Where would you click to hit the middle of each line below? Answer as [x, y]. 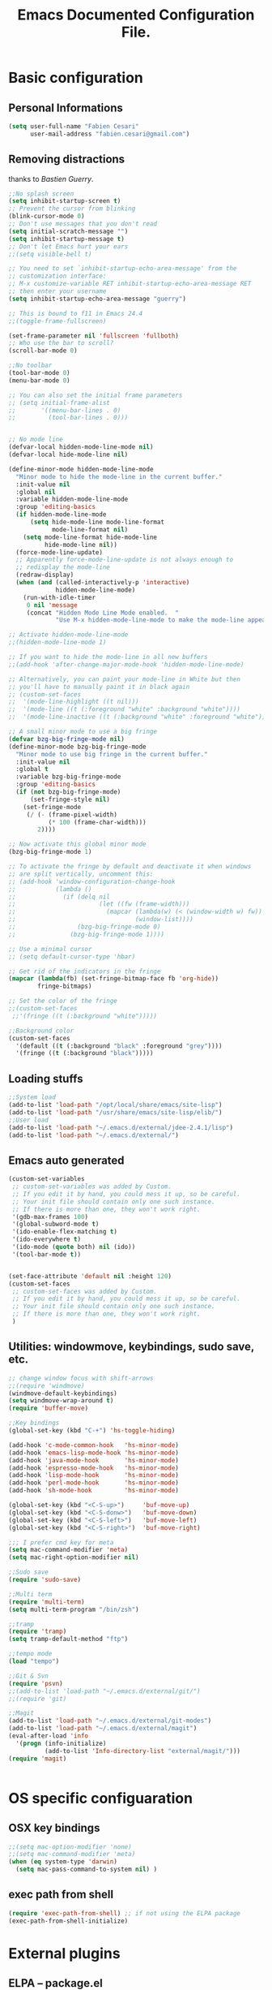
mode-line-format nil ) [90, 529]
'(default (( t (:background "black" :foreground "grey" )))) [119, 1046]
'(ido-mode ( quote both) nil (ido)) [74, 1247]
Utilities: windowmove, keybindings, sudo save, [132, 1347]
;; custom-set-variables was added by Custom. [92, 1187]
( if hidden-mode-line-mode [61, 515]
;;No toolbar [30, 366]
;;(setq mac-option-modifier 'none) [70, 1847]
